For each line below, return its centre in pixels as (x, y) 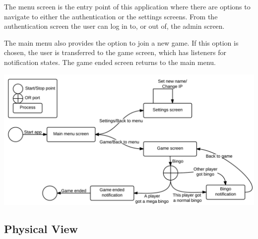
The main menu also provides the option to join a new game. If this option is (121, 42)
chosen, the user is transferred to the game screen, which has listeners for (115, 52)
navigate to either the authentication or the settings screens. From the (111, 16)
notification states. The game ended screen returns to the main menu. (110, 62)
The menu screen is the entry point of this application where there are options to (127, 6)
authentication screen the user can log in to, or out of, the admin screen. (114, 26)
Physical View (41, 229)
